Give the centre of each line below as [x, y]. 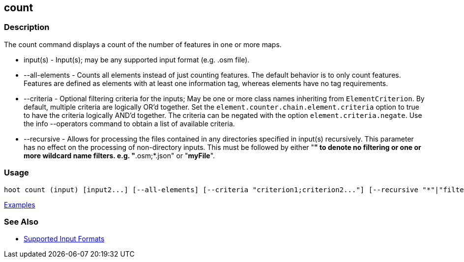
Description [27, 27]
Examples [20, 204]
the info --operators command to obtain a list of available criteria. [129, 123]
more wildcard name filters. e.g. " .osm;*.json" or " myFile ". [119, 155]
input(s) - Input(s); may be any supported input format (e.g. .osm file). [137, 59]
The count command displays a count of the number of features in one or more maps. [143, 44]
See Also [21, 221]
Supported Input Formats [64, 239]
